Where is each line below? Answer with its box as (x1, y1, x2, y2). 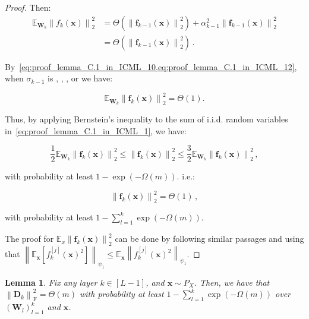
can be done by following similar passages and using (115, 232, 304, 245)
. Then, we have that (194, 276, 270, 288)
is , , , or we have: (48, 72, 113, 84)
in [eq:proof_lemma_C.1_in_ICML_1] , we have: (5, 124, 187, 137)
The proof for (5, 232, 54, 245)
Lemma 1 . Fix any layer (5, 276, 97, 288)
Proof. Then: (5, 1, 51, 13)
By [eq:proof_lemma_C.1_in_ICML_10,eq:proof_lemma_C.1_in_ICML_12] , (5, 60, 297, 72)
